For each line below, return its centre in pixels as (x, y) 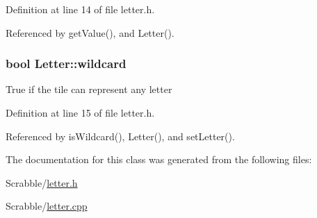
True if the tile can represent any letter (89, 89)
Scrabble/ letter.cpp (47, 206)
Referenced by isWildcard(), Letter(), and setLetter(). (120, 136)
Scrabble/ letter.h (42, 182)
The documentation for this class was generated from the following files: (159, 159)
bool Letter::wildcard (66, 64)
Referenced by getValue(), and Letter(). (90, 32)
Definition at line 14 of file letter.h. (80, 9)
